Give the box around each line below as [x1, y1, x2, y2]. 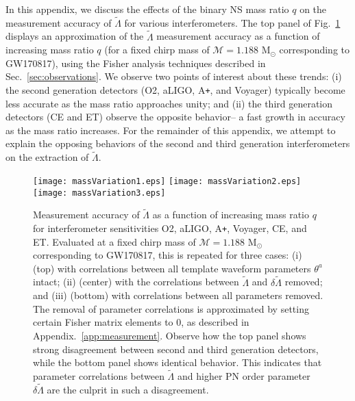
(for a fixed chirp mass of [104, 42, 210, 57]
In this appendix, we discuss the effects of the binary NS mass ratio [5, 2, 289, 16]
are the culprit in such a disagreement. [47, 382, 209, 396]
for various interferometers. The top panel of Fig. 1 [124, 15, 341, 29]
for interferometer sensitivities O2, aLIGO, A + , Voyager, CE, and [33, 220, 307, 235]
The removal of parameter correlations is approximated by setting [33, 301, 309, 315]
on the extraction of [5, 150, 89, 164]
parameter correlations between [33, 369, 164, 383]
